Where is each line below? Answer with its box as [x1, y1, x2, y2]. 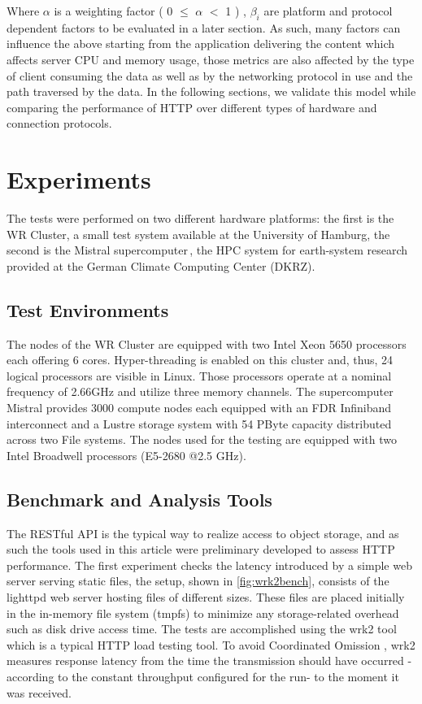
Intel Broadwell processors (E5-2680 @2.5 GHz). [7, 446, 246, 463]
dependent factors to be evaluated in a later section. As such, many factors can [7, 19, 401, 36]
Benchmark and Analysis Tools [7, 486, 272, 511]
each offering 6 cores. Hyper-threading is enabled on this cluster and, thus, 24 [7, 351, 394, 368]
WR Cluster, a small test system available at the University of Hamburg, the [7, 225, 390, 242]
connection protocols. [7, 115, 112, 132]
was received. [7, 684, 72, 701]
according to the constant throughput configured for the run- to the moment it [7, 667, 399, 684]
